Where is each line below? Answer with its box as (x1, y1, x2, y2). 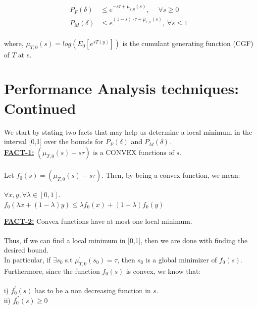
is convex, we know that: (126, 265, 201, 276)
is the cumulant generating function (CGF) (122, 38, 254, 48)
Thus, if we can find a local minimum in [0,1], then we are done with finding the (4, 235, 248, 245)
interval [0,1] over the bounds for (4, 136, 103, 147)
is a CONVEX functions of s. (93, 149, 181, 156)
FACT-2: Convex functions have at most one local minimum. (4, 215, 192, 226)
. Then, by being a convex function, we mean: (101, 170, 240, 180)
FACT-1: (4, 147, 34, 157)
